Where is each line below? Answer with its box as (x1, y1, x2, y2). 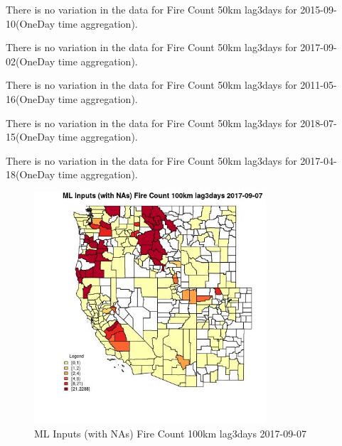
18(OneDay (6, 167, 55, 182)
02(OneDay (6, 53, 55, 68)
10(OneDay (6, 16, 55, 31)
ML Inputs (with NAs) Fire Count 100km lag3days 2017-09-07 (34, 426, 306, 440)
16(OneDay (6, 91, 55, 106)
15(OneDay (6, 129, 55, 144)
